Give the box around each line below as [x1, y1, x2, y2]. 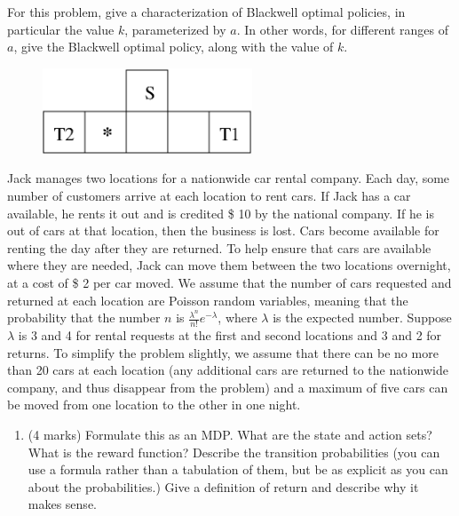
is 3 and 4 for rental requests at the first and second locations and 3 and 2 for [18, 325, 442, 344]
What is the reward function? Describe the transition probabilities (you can [28, 442, 440, 461]
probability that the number [7, 308, 161, 327]
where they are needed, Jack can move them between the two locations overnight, [7, 256, 451, 274]
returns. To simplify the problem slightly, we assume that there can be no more [7, 343, 439, 361]
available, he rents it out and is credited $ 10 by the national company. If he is [7, 203, 434, 222]
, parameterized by [124, 20, 226, 38]
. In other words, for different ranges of [236, 20, 449, 38]
